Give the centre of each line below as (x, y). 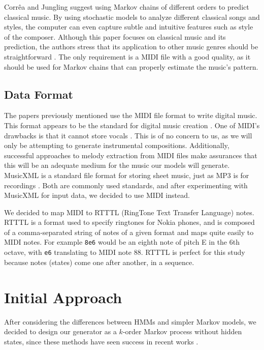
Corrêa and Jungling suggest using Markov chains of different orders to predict (127, 7)
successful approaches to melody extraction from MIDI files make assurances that (131, 155)
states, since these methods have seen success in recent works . (101, 341)
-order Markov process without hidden (182, 331)
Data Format (39, 94)
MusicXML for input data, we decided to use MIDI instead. (97, 195)
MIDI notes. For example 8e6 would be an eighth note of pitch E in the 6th (122, 242)
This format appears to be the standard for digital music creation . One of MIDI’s (132, 125)
